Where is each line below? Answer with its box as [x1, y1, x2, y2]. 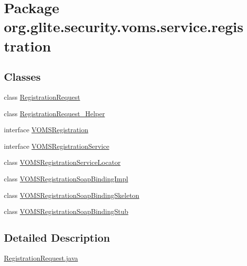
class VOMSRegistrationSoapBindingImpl [4, 173, 128, 183]
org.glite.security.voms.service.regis [4, 17, 244, 36]
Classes [4, 69, 41, 84]
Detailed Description [4, 230, 110, 245]
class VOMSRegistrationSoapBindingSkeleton [4, 190, 140, 200]
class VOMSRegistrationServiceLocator [4, 157, 121, 167]
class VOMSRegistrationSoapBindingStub [4, 206, 128, 216]
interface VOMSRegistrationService [4, 141, 109, 151]
